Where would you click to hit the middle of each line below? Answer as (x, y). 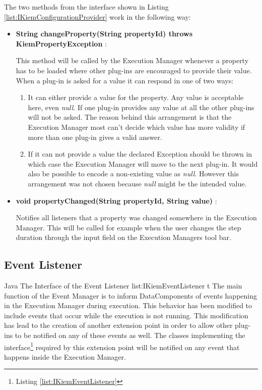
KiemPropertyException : (61, 43)
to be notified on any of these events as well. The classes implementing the (130, 335)
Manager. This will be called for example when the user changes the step (128, 227)
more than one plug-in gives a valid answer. (95, 137)
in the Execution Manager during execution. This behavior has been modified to (128, 305)
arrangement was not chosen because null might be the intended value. (137, 183)
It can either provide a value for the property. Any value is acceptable (136, 97)
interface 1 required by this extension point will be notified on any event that (122, 346)
